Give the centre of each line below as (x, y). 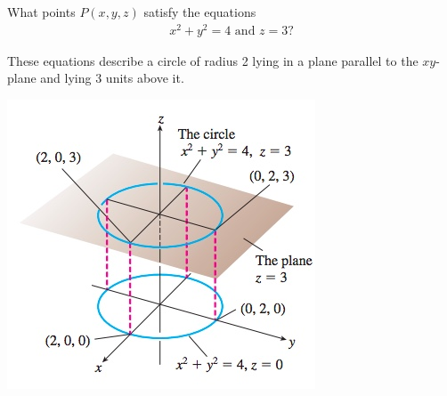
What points (41, 12)
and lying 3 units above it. (112, 78)
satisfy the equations (200, 12)
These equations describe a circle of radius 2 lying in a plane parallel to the (213, 60)
